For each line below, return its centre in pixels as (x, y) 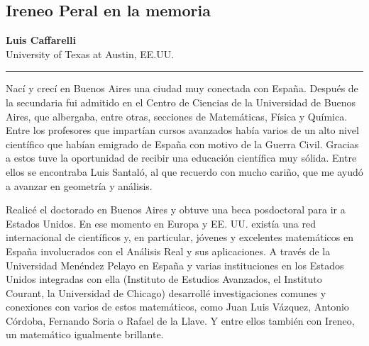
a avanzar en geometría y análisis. (79, 185)
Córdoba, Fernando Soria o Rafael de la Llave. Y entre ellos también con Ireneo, (180, 320)
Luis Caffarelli (41, 40)
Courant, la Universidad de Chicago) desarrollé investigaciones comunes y (166, 292)
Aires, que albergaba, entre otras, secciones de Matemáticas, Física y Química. (177, 116)
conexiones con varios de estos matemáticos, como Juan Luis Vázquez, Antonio (177, 307)
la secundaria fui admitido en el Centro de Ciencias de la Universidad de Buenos (181, 102)
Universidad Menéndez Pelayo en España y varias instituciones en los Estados (175, 265)
